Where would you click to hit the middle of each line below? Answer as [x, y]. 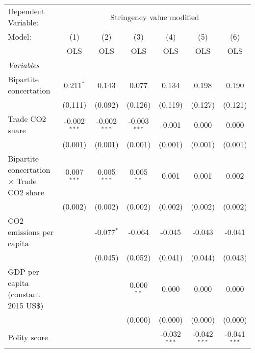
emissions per [31, 232]
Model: [20, 36]
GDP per [24, 271]
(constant [24, 294]
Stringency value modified [155, 17]
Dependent [26, 11]
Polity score [28, 337]
